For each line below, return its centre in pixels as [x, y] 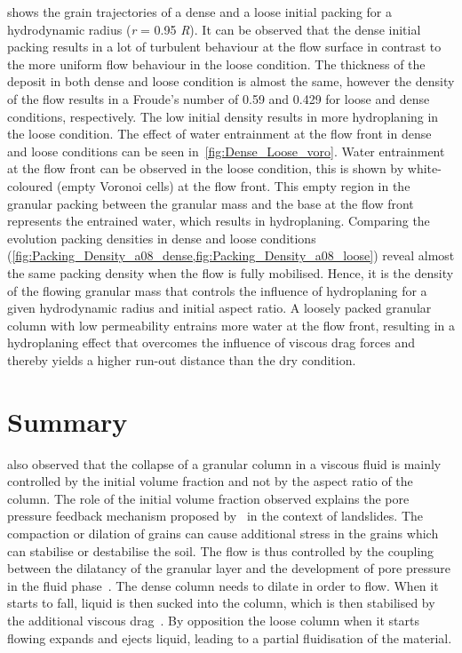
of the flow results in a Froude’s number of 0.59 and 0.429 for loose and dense [219, 98]
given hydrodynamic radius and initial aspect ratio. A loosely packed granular [219, 308]
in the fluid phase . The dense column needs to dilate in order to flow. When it [223, 585]
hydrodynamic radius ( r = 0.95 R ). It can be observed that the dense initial [214, 29]
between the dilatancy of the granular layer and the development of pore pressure [229, 568]
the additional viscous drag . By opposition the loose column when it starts [213, 620]
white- [424, 168]
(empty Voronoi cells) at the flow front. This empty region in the [234, 185]
